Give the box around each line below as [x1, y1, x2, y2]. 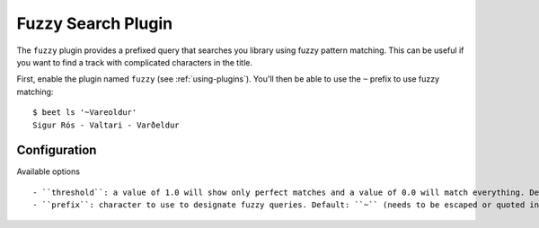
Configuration [16, 143, 97, 158]
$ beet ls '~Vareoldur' [32, 108, 137, 118]
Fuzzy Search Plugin [16, 13, 173, 33]
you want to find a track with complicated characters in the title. [16, 57, 253, 67]
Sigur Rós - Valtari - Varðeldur [32, 119, 180, 130]
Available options [16, 166, 81, 177]
